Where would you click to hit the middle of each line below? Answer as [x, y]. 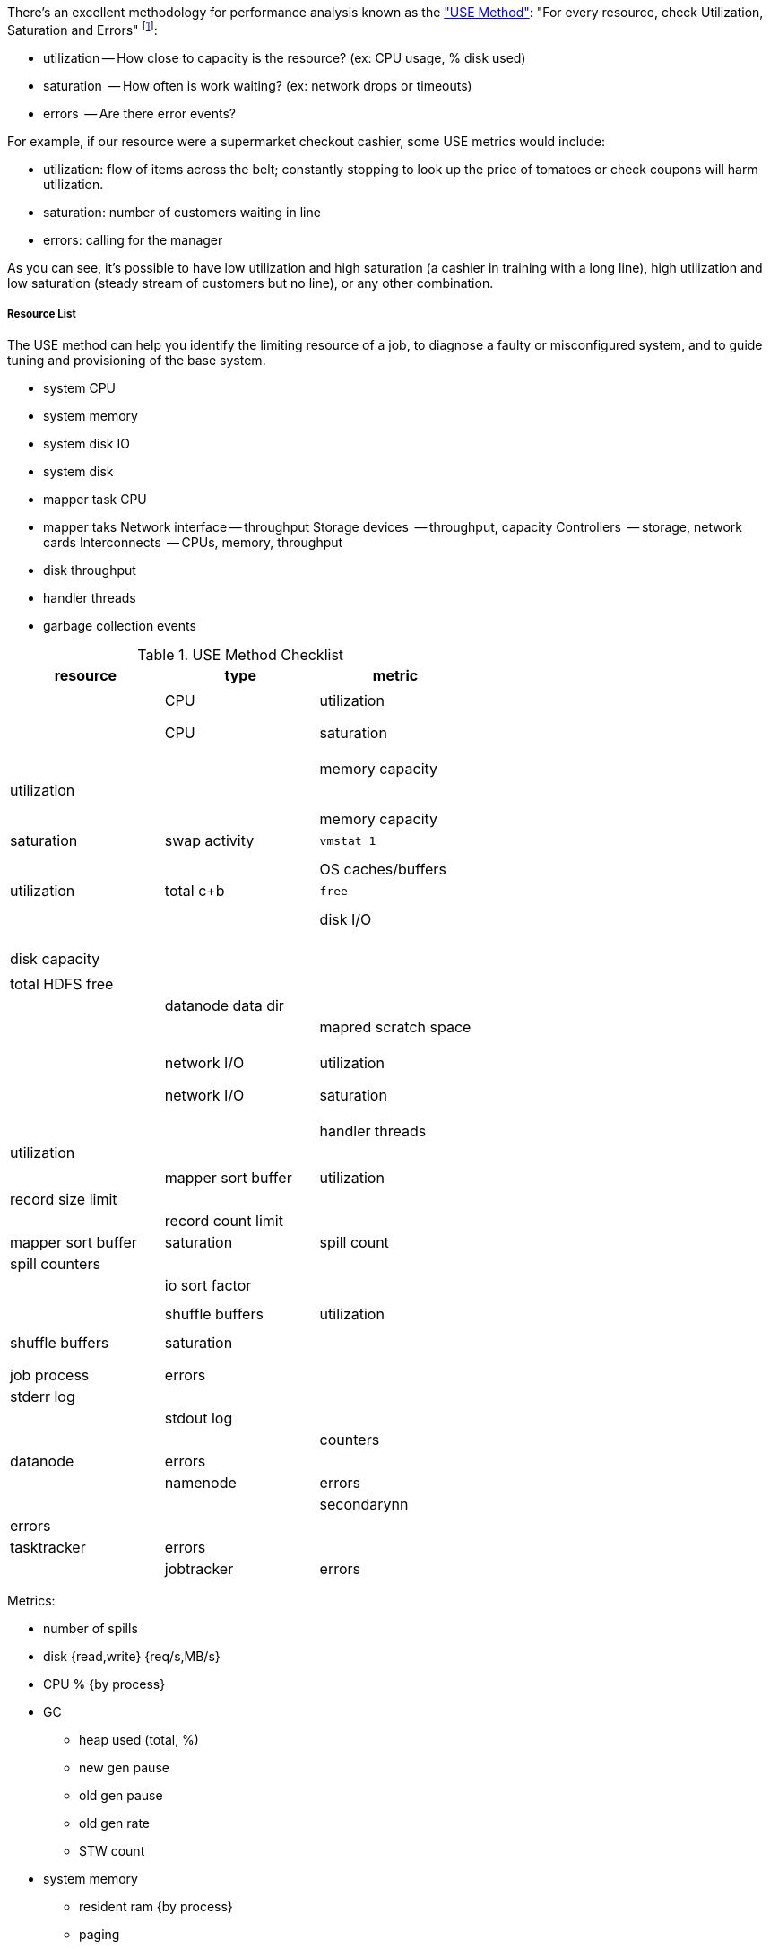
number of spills [91, 1629]
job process [50, 1375]
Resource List [42, 314]
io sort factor [208, 1286]
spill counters [55, 1264]
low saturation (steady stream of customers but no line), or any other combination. [251, 283]
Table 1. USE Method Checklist [241, 655]
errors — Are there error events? [139, 113]
